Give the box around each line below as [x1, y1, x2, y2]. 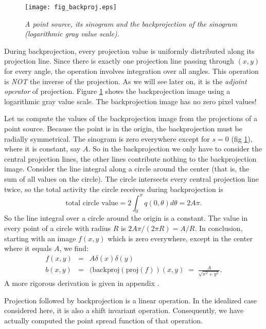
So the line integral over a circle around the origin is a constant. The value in [4, 212, 248, 223]
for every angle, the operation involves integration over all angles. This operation [4, 66, 259, 76]
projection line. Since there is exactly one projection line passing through [4, 55, 234, 66]
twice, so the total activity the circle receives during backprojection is [4, 183, 223, 194]
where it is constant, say [4, 143, 81, 154]
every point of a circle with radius [4, 223, 111, 234]
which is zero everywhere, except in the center [108, 233, 253, 243]
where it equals [4, 243, 52, 254]
